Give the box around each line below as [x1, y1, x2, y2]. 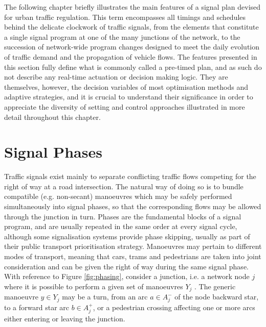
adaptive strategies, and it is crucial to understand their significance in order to [4, 91, 253, 102]
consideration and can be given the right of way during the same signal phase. [4, 261, 249, 271]
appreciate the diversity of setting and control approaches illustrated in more [4, 101, 245, 112]
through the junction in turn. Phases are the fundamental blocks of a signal [4, 211, 241, 221]
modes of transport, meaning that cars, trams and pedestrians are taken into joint [4, 251, 261, 261]
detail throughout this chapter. [4, 111, 101, 122]
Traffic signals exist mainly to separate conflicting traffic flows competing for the [4, 171, 256, 182]
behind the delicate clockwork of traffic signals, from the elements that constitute [4, 21, 259, 32]
